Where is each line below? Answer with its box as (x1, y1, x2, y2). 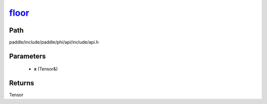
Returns (9, 79, 35, 87)
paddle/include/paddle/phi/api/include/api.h (9, 39, 99, 45)
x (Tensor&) (34, 66, 58, 72)
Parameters (9, 52, 46, 60)
